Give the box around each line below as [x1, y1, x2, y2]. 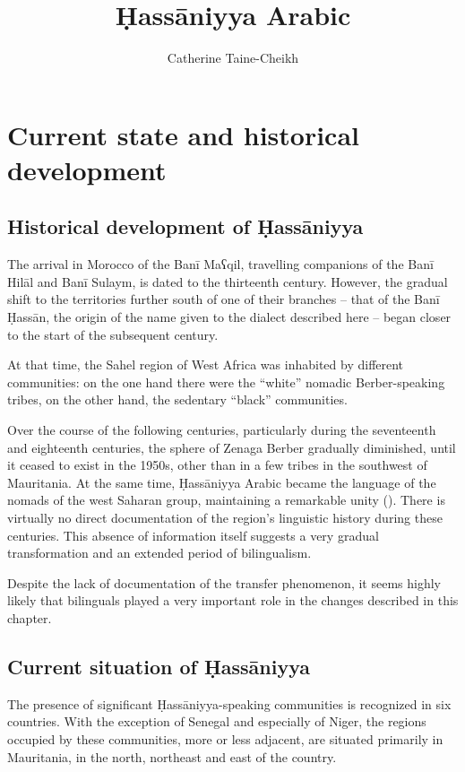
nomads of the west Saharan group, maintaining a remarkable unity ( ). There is [7, 490, 445, 509]
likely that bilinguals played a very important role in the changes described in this [7, 591, 459, 610]
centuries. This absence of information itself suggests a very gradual [7, 525, 379, 544]
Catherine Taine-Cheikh [167, 48, 299, 67]
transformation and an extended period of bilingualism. [7, 543, 312, 562]
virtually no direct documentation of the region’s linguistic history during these [7, 508, 443, 527]
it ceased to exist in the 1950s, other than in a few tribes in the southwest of [7, 455, 427, 474]
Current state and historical [7, 116, 359, 152]
